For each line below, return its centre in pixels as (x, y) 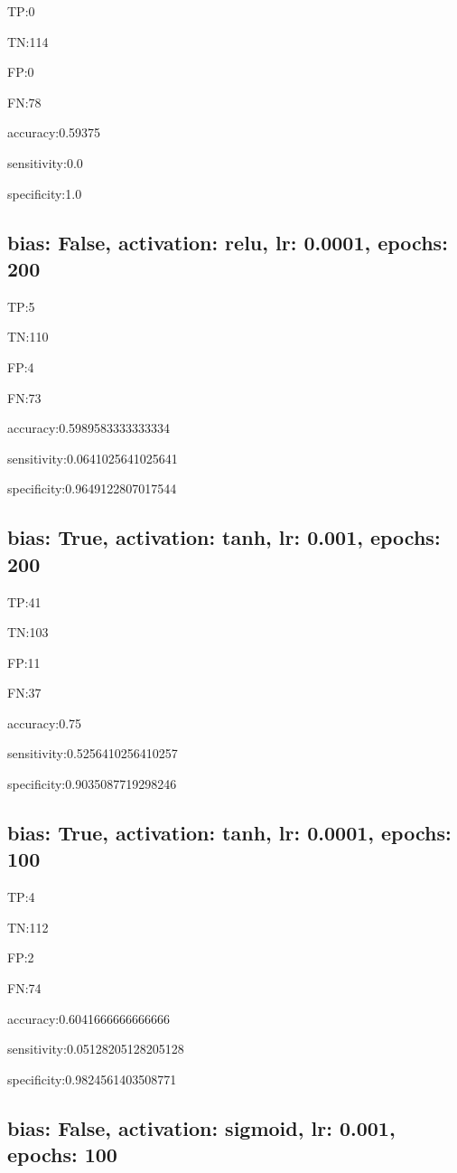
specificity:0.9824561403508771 (92, 1079)
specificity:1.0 (45, 193)
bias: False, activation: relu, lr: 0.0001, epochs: (228, 242)
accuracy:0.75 (45, 723)
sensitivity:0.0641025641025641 (93, 458)
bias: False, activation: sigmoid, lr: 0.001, (201, 1127)
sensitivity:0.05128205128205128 (96, 1049)
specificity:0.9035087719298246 (92, 784)
